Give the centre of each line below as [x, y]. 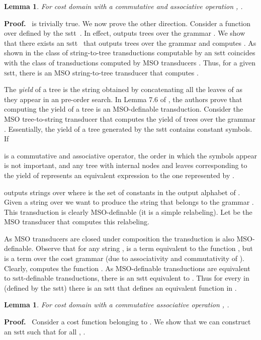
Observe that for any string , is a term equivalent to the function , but [144, 248]
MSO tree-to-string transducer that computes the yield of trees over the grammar [130, 118]
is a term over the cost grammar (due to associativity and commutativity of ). [124, 258]
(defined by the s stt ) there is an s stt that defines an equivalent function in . [120, 287]
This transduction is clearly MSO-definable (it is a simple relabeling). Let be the [128, 211]
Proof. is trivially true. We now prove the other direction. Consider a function [127, 23]
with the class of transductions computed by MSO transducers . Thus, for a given [130, 62]
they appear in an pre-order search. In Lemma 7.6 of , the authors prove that [123, 99]
